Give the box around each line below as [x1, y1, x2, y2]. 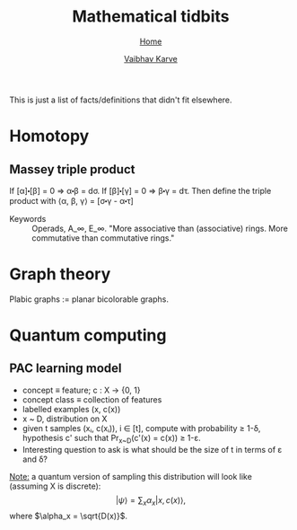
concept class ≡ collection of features [22, 393, 162, 405]
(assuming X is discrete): [9, 481, 101, 491]
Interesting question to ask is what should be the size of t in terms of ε [22, 444, 283, 455]
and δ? [22, 454, 48, 464]
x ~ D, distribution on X [22, 413, 108, 424]
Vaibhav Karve [124, 53, 178, 64]
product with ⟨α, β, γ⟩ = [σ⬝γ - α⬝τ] [9, 195, 135, 206]
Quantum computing [9, 325, 167, 346]
